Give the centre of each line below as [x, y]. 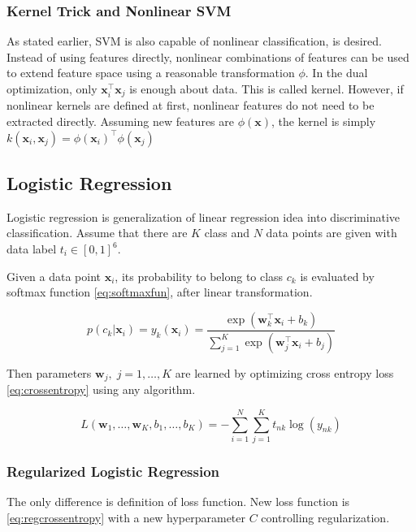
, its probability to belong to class [199, 276]
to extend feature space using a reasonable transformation [151, 73]
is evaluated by [337, 276]
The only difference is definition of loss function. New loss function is [178, 502]
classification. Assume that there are [97, 233]
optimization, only [52, 89]
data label [32, 249]
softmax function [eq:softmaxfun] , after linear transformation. [160, 292]
